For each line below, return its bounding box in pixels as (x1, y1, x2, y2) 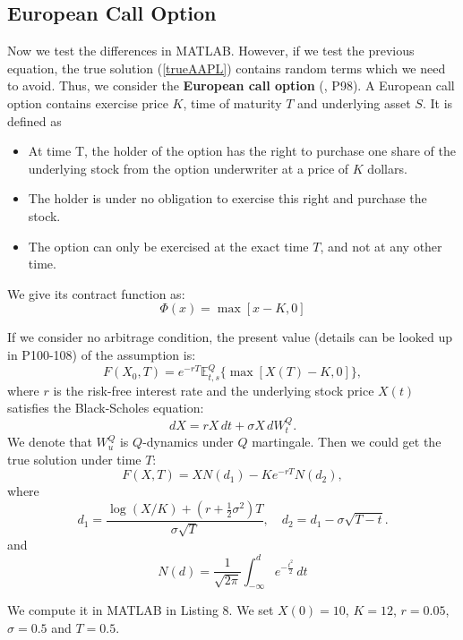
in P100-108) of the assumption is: (7, 345, 196, 363)
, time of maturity (183, 93, 282, 112)
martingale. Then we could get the (252, 432, 442, 451)
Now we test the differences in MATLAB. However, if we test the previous (7, 41, 415, 60)
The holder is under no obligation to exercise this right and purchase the (28, 189, 427, 208)
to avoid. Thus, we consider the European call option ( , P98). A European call (7, 76, 455, 95)
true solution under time (7, 449, 141, 468)
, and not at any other (320, 236, 442, 255)
